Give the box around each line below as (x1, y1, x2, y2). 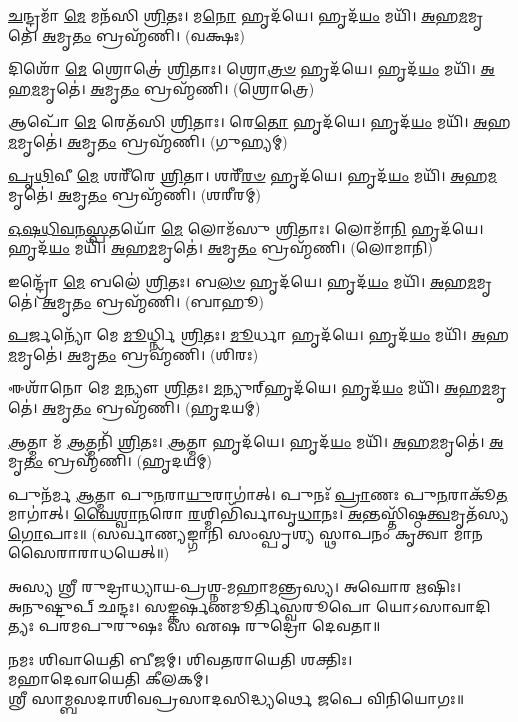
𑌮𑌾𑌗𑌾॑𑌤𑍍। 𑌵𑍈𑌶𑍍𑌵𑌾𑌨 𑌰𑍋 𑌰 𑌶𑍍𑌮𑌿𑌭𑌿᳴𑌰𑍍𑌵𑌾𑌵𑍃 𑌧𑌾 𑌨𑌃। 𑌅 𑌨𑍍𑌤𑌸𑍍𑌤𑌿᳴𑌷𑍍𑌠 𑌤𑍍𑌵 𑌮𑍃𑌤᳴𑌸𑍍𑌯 (8, 503, 509, 524)
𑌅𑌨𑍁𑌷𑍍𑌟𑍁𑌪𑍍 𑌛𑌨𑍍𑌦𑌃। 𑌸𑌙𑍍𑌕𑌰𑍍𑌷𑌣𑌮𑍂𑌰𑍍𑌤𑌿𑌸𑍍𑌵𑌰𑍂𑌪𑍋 (8, 595, 372, 616)
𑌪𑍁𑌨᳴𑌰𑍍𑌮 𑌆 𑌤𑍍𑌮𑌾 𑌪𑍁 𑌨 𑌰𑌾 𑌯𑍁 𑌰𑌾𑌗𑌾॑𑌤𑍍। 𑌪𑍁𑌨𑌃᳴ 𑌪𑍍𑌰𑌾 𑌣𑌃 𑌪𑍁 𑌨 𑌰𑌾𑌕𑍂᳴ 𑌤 (8, 483, 508, 504)
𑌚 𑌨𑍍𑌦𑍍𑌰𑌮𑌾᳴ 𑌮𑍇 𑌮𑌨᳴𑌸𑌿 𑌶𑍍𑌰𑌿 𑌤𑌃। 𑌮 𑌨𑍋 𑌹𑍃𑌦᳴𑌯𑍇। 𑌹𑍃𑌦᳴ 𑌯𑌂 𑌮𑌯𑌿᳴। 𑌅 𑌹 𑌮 (8, 5, 468, 25)
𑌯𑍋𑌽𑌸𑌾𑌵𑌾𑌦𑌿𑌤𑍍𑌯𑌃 (376, 595, 491, 616)
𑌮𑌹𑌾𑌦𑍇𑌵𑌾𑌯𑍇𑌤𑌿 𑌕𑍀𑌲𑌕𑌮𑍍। (8, 668, 209, 689)
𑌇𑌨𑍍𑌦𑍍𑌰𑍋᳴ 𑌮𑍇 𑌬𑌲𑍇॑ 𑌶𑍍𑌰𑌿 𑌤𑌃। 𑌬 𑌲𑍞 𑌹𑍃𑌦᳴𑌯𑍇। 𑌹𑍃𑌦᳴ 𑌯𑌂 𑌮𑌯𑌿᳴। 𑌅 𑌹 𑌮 (8, 270, 477, 291)
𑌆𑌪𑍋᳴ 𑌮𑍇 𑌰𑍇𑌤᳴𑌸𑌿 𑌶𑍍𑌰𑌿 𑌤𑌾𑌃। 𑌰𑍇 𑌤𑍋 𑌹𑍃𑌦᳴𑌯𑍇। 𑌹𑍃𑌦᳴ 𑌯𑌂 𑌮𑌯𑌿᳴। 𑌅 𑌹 (8, 111, 511, 132)
